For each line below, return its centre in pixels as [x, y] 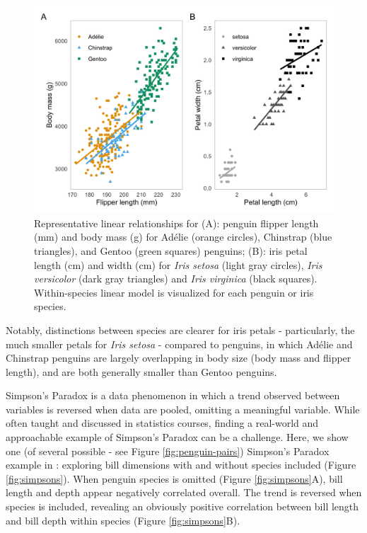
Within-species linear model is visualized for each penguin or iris [174, 292]
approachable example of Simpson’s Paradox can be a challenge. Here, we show [177, 437]
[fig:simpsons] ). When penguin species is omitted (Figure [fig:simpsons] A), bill [174, 478]
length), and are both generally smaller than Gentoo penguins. [141, 371]
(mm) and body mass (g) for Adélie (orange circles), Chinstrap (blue [183, 237]
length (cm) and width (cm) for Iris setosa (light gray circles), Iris [178, 264]
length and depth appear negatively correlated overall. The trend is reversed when [184, 492]
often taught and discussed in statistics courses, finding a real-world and [162, 423]
